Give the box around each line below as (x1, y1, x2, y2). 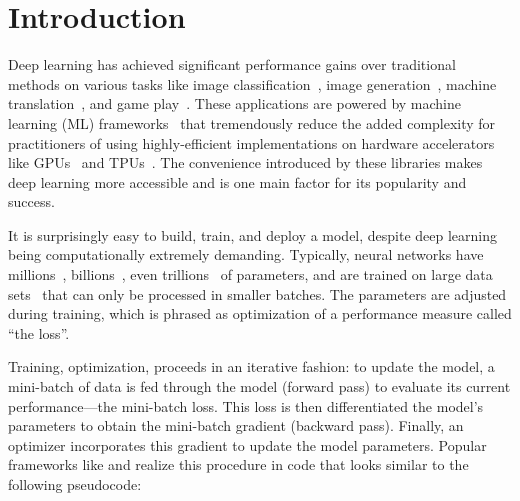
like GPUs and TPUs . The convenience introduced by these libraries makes (8, 152, 483, 173)
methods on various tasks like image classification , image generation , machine (8, 73, 497, 94)
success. (8, 191, 55, 212)
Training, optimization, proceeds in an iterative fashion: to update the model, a (8, 356, 495, 377)
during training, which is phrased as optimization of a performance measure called (8, 303, 512, 324)
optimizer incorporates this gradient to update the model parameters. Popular (8, 434, 487, 455)
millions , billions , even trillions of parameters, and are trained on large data (8, 264, 493, 285)
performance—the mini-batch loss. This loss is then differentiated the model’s (8, 395, 484, 416)
